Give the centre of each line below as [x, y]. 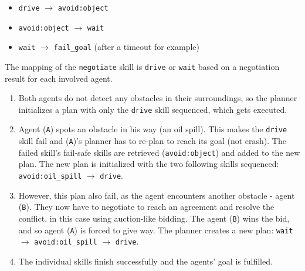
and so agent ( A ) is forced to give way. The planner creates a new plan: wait [156, 230]
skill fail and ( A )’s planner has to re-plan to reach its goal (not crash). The [152, 141]
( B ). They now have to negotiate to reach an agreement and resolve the [146, 207]
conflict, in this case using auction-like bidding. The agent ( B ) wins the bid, [154, 218]
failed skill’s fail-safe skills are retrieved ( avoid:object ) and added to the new [159, 152]
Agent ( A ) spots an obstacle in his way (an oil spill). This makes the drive [153, 129]
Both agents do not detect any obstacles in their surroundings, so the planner [158, 98]
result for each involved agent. [59, 78]
